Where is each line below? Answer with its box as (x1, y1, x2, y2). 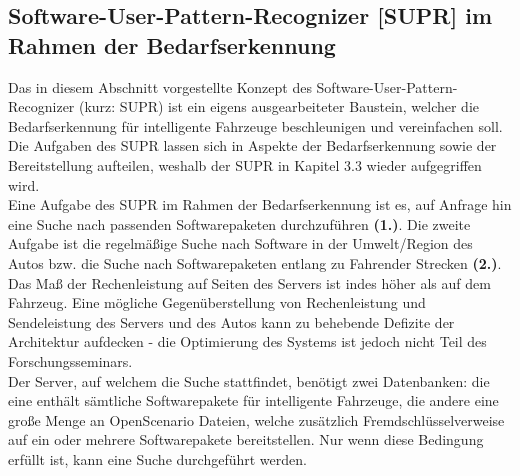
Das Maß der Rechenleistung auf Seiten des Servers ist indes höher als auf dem (8, 272, 491, 293)
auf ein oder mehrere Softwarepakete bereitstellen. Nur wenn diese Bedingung (8, 429, 484, 450)
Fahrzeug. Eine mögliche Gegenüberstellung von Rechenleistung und (8, 292, 426, 313)
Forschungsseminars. (8, 350, 133, 371)
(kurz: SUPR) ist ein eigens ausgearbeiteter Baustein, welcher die (78, 96, 480, 117)
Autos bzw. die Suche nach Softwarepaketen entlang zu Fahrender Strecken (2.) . (8, 252, 502, 273)
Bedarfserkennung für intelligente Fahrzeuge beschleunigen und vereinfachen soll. (8, 115, 503, 136)
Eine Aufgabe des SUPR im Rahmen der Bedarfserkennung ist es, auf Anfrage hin (8, 194, 512, 215)
